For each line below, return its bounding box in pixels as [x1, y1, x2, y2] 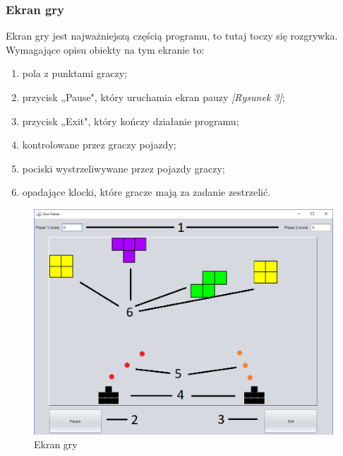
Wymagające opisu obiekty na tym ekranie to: [6, 42, 205, 57]
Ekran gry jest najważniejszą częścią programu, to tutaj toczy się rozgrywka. [6, 28, 338, 43]
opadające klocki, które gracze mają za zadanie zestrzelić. [22, 185, 271, 199]
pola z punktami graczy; [22, 66, 128, 81]
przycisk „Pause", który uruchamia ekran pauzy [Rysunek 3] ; [22, 90, 285, 104]
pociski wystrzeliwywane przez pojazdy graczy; [22, 160, 225, 175]
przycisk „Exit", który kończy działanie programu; [22, 113, 239, 128]
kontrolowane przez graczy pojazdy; [22, 137, 176, 152]
